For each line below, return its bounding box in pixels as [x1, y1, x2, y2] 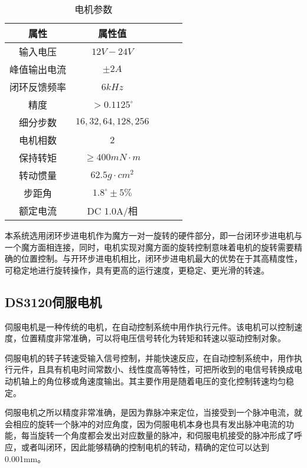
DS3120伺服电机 [5, 292, 102, 311]
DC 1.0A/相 [87, 204, 138, 217]
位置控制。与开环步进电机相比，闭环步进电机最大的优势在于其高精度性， [21, 252, 302, 265]
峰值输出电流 [9, 62, 67, 76]
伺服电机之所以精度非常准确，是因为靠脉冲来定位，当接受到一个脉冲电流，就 [5, 406, 302, 418]
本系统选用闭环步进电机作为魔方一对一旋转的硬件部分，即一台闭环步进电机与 [5, 229, 302, 241]
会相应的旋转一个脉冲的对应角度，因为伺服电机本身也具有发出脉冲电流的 [5, 417, 286, 430]
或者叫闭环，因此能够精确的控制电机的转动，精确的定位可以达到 [21, 440, 269, 453]
